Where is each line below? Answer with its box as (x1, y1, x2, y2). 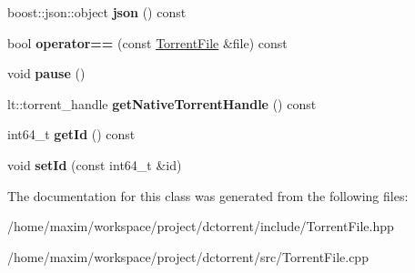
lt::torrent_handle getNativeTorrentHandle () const (7, 94, 317, 113)
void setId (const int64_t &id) (7, 155, 182, 174)
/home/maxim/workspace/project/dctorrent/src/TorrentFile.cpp (7, 247, 369, 266)
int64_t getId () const (7, 125, 136, 144)
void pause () (7, 64, 86, 83)
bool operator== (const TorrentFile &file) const (7, 33, 288, 52)
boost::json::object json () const (7, 3, 187, 21)
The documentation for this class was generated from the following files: (7, 186, 409, 205)
